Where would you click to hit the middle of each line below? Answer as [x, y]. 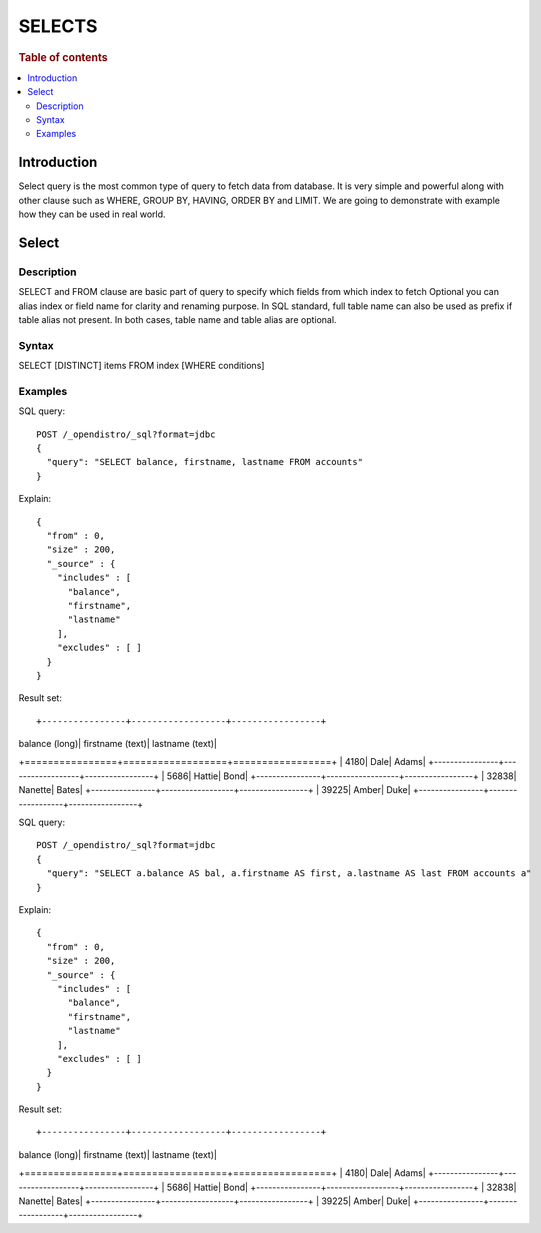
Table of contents [63, 57]
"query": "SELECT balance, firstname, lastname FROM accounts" [205, 462]
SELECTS [58, 26]
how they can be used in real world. [92, 214]
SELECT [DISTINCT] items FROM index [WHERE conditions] [141, 366]
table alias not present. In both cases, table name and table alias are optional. [177, 319]
